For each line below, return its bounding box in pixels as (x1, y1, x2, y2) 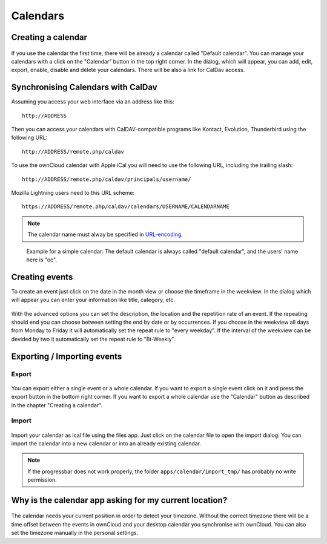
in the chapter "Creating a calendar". (11, 401, 103, 408)
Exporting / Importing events (11, 351, 122, 361)
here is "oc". (26, 256, 58, 263)
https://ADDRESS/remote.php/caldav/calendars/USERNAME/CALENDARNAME (22, 203, 230, 210)
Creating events (11, 272, 73, 282)
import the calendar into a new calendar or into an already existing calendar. (11, 439, 202, 447)
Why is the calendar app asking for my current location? (11, 495, 228, 505)
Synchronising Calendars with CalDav (11, 82, 157, 93)
